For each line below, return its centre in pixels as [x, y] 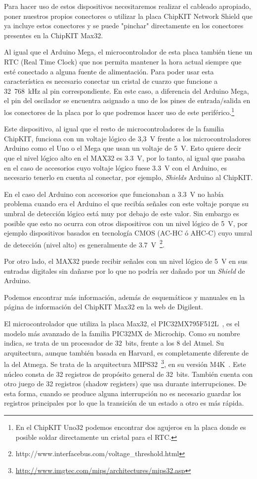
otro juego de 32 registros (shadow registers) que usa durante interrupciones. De [125, 384]
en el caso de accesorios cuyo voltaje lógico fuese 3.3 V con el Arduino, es [116, 167]
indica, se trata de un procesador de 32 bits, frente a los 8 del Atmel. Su [114, 343]
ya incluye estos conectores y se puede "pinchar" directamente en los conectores [124, 26]
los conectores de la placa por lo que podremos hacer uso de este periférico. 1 [119, 111]
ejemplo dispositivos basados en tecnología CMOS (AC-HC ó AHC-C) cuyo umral [128, 233]
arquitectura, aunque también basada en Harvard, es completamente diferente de [127, 352]
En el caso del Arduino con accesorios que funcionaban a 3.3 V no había [114, 194]
